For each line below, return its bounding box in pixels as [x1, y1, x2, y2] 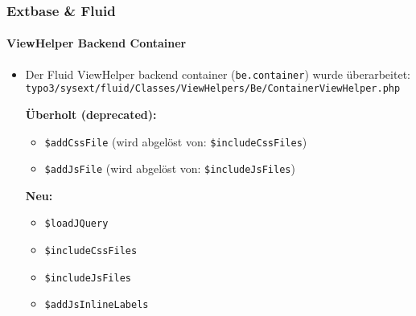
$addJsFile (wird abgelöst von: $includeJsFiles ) [44, 160, 295, 177]
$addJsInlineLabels [44, 299, 149, 311]
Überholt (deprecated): [25, 105, 157, 122]
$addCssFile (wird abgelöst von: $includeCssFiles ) [44, 133, 307, 150]
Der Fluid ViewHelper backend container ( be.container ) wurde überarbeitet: [25, 65, 410, 82]
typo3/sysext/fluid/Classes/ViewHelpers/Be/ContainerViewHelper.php [25, 83, 401, 95]
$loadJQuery [44, 218, 109, 230]
